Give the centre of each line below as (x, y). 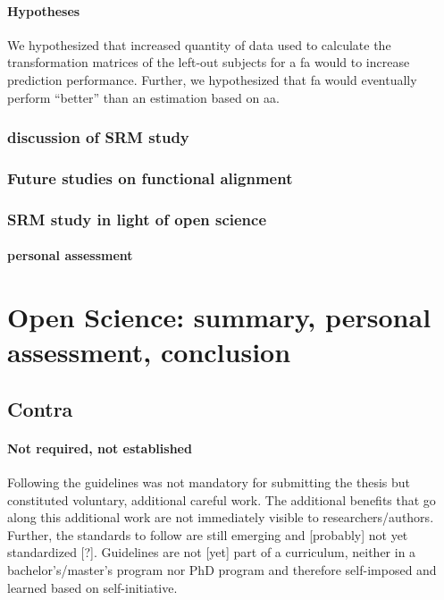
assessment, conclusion (149, 352)
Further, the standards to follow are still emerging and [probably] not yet (208, 534)
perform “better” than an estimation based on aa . (143, 97)
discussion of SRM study (98, 137)
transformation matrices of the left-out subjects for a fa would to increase (209, 62)
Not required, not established (100, 448)
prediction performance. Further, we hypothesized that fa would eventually (212, 79)
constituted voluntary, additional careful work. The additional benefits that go (222, 499)
